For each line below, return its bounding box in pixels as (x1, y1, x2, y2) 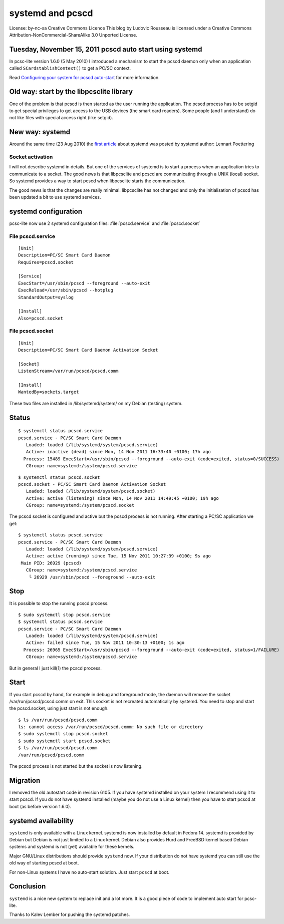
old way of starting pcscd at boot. (9, 860, 79, 866)
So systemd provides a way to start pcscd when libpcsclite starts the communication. (9, 178, 186, 184)
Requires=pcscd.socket (18, 259, 74, 265)
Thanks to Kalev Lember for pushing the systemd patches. (9, 911, 130, 917)
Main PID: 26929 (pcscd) (21, 560, 82, 566)
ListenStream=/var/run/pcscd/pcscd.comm (18, 368, 119, 374)
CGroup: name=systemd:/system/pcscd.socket (26, 502, 135, 508)
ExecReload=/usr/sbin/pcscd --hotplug (18, 287, 114, 293)
